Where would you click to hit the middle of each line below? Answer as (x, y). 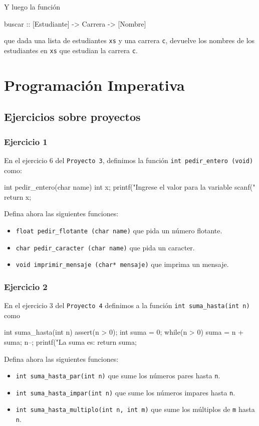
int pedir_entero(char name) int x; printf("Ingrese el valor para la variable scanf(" (130, 187)
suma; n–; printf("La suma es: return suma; (70, 341)
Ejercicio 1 (26, 141)
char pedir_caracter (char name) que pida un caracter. (105, 247)
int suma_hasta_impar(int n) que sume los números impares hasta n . (125, 392)
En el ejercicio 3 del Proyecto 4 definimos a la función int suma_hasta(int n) (127, 305)
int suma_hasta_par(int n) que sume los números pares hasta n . (118, 376)
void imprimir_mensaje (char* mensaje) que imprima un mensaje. (122, 264)
